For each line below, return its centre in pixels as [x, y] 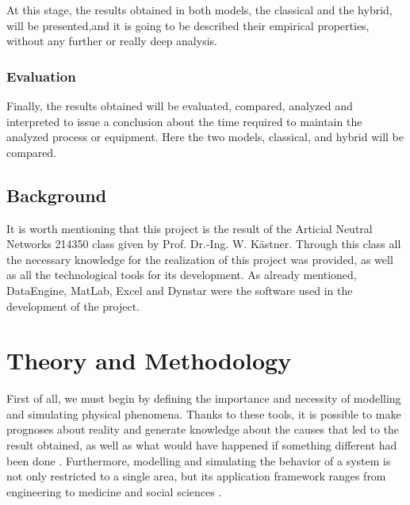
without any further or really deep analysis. [112, 41]
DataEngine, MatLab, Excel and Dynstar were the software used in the [180, 290]
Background [57, 195]
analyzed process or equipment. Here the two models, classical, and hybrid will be [205, 137]
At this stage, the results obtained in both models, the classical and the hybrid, [199, 10]
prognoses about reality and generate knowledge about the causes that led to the [203, 429]
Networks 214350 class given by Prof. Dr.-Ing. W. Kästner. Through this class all [204, 244]
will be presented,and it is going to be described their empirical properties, [188, 25]
